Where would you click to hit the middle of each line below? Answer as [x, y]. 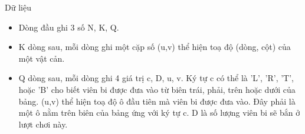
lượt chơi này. [43, 124]
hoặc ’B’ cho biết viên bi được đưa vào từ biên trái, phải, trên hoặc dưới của [157, 89]
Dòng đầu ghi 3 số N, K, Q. [69, 27]
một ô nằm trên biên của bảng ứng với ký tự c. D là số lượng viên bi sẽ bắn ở [159, 113]
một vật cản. [42, 58]
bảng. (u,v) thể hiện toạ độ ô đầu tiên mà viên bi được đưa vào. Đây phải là [157, 101]
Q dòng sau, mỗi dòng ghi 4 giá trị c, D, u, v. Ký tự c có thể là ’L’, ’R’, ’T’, [156, 78]
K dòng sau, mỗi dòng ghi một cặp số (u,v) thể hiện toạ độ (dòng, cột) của [155, 47]
